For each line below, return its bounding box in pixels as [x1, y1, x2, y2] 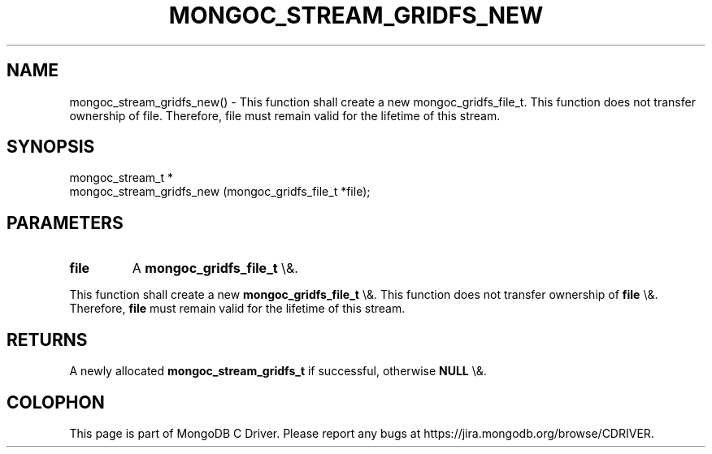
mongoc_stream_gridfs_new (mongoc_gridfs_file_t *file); [69, 184, 371, 199]
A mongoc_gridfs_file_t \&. [132, 260, 298, 277]
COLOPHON [7, 391, 105, 413]
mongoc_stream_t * [69, 171, 174, 185]
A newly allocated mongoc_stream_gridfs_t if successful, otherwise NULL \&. [69, 364, 487, 378]
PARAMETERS [7, 212, 124, 233]
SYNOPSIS [7, 136, 95, 158]
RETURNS [7, 329, 88, 350]
